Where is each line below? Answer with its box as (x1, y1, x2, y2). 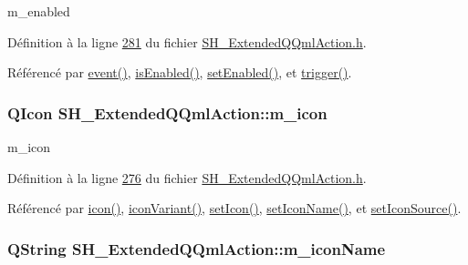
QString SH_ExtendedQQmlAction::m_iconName (7, 237, 386, 260)
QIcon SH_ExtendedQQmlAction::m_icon (7, 101, 328, 124)
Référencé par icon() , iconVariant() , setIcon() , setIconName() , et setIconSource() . (7, 199, 462, 218)
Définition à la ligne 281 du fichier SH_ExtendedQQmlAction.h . (7, 32, 367, 51)
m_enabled (7, 2, 70, 20)
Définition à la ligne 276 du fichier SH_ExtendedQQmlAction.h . (7, 168, 367, 187)
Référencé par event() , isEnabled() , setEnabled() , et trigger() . (7, 63, 352, 82)
